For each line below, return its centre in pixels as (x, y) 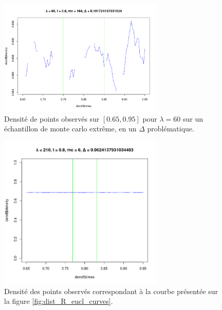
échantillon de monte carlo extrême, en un (70, 129)
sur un (193, 118)
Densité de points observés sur (52, 118)
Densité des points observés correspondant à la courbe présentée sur (111, 291)
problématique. (171, 129)
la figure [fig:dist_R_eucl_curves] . (59, 301)
